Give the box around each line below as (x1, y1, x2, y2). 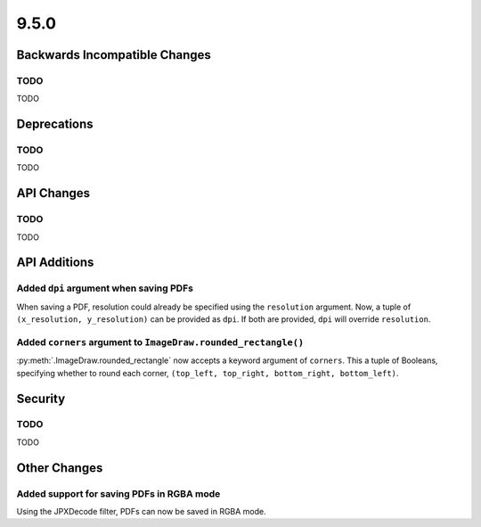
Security (16, 391, 66, 406)
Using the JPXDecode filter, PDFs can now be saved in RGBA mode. (16, 506, 266, 517)
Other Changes (16, 460, 103, 475)
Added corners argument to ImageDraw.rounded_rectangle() (16, 335, 305, 348)
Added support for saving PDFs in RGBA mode (16, 487, 221, 499)
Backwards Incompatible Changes (16, 47, 211, 62)
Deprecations (16, 117, 94, 132)
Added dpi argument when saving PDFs (16, 282, 193, 294)
